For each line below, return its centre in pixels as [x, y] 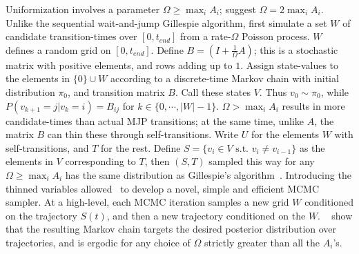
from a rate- [206, 36]
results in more [313, 105]
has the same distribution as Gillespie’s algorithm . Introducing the [208, 174]
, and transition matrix [116, 91]
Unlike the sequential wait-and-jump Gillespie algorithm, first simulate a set [166, 22]
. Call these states [213, 91]
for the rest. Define [140, 147]
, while [335, 91]
